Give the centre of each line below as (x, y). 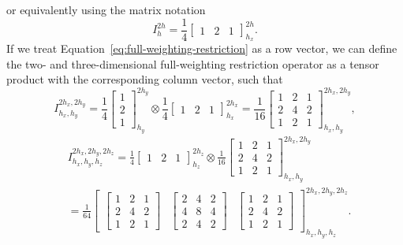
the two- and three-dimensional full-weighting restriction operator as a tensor (193, 63)
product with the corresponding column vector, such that (145, 79)
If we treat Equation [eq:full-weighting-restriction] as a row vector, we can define (202, 48)
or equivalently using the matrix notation (106, 9)
